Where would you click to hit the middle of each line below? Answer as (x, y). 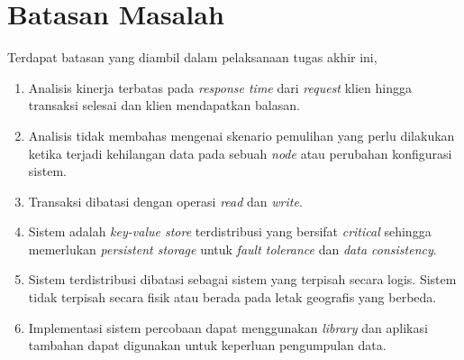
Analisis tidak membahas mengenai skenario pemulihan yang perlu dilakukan (241, 135)
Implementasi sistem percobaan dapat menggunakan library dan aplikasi (228, 327)
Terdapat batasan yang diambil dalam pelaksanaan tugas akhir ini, (192, 57)
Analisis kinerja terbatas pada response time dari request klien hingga (220, 87)
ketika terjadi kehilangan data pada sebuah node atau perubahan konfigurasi (240, 153)
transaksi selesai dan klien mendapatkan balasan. (164, 105)
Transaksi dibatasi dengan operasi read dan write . (165, 201)
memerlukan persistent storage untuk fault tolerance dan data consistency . (232, 249)
